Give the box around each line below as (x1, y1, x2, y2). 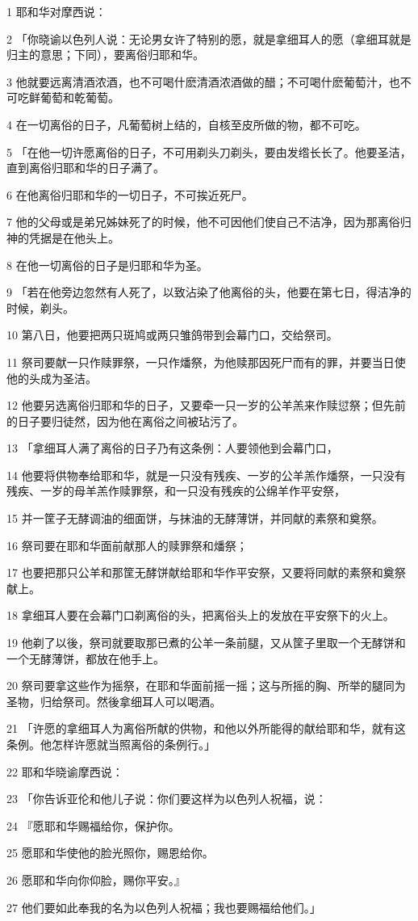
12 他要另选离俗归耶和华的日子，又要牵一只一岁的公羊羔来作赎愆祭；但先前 (6, 397, 406, 414)
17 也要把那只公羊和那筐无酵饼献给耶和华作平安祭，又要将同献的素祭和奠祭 (6, 564, 406, 581)
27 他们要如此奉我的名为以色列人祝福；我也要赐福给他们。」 (6, 898, 321, 915)
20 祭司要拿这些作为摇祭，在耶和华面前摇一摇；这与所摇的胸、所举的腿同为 (6, 677, 406, 694)
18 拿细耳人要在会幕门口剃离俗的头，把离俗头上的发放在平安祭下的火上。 (6, 607, 395, 624)
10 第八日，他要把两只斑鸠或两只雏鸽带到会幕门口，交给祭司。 (6, 326, 338, 343)
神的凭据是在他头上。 (6, 229, 119, 246)
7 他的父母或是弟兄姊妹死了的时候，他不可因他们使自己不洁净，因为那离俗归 (6, 213, 412, 230)
